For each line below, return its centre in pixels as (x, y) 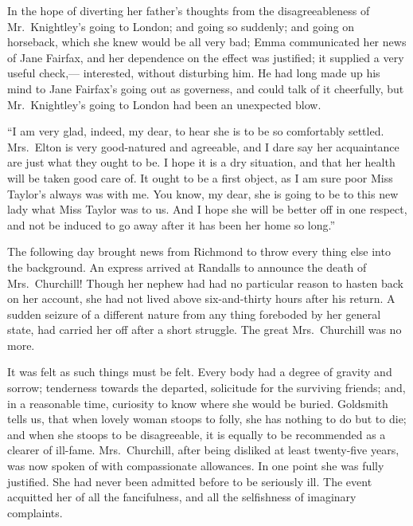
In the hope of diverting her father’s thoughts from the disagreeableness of (189, 10)
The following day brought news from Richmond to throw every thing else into (199, 251)
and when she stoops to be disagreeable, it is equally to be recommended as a (197, 434)
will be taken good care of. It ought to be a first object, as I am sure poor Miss (200, 177)
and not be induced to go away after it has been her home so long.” (171, 224)
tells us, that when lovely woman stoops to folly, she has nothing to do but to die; (207, 419)
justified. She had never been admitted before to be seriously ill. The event (190, 481)
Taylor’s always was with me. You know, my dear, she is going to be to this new (203, 193)
